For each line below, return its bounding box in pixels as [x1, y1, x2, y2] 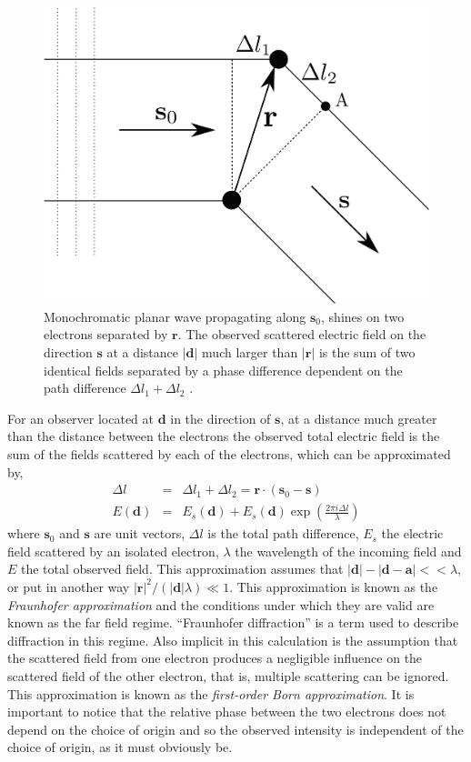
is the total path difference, [207, 524, 359, 543]
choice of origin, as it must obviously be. [7, 737, 233, 757]
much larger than [202, 342, 298, 361]
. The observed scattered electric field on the [177, 325, 426, 344]
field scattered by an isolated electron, [7, 541, 219, 560]
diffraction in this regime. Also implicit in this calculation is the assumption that [7, 630, 458, 649]
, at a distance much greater [280, 408, 437, 427]
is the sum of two [318, 342, 416, 361]
